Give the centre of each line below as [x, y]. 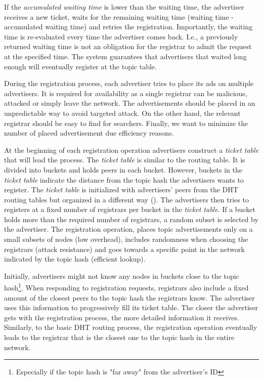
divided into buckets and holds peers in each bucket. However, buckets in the [123, 169]
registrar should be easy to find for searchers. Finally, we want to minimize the [126, 123]
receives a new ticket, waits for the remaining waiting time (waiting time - [119, 16]
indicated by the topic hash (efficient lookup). [75, 259]
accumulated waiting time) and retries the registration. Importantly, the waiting [128, 27]
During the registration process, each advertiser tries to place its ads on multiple [129, 83]
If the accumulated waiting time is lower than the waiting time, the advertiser [124, 7]
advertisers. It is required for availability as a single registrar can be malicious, [126, 93]
